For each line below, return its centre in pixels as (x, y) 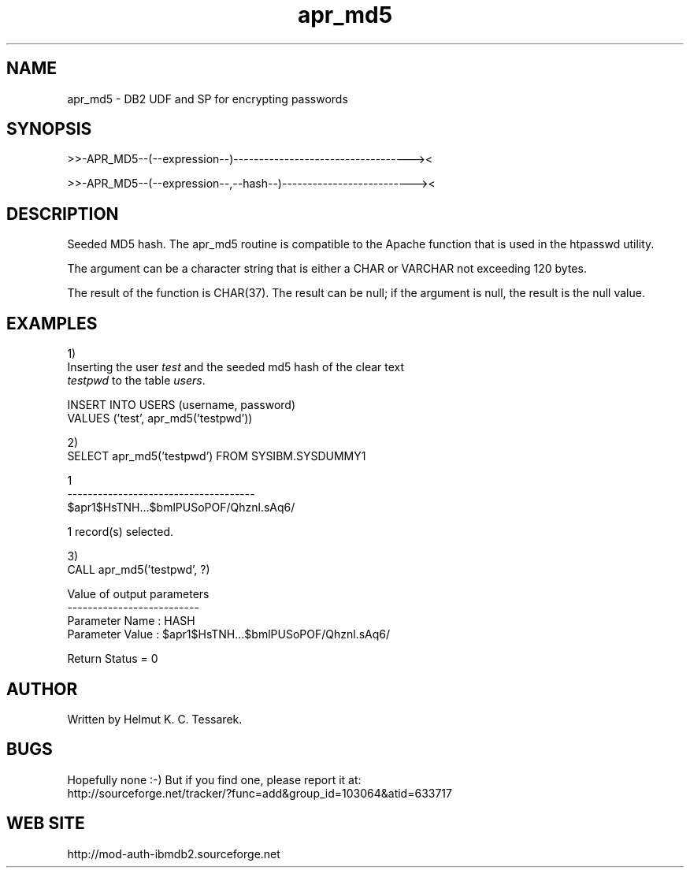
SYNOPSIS (49, 129)
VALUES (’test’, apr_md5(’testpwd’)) (160, 418)
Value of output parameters (138, 594)
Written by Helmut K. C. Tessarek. (155, 719)
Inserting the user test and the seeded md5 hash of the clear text (236, 367)
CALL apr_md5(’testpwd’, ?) (139, 570)
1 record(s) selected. (121, 532)
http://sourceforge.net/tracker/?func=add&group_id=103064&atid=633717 (260, 793)
